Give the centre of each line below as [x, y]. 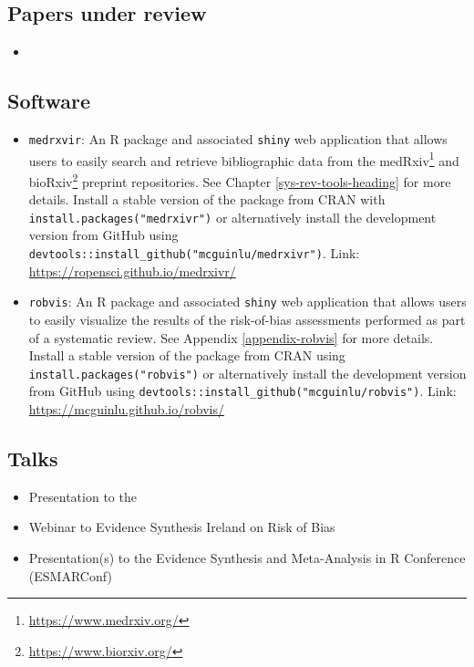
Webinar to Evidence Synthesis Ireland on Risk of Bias [182, 527]
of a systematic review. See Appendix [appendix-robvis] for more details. [231, 337]
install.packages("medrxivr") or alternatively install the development [232, 217]
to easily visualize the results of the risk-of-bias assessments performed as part [247, 319]
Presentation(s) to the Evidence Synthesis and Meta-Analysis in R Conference [247, 557]
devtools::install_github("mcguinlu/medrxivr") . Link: [194, 253]
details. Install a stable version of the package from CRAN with [207, 199]
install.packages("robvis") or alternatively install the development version [247, 373]
